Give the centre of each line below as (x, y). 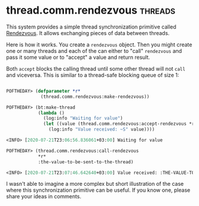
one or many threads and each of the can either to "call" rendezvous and (94, 50)
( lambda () (51, 113)
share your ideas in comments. (44, 197)
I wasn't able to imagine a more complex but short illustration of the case (95, 184)
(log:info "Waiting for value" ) (83, 118)
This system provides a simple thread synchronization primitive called (91, 27)
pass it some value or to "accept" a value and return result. (78, 57)
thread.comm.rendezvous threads (91, 10)
